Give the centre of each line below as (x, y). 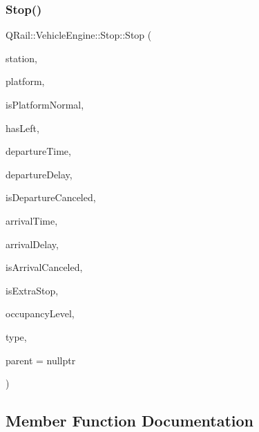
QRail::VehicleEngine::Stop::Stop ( (79, 35)
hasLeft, (22, 128)
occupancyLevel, (40, 313)
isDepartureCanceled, (51, 197)
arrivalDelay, (32, 244)
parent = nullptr (41, 360)
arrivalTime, (32, 220)
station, (21, 58)
